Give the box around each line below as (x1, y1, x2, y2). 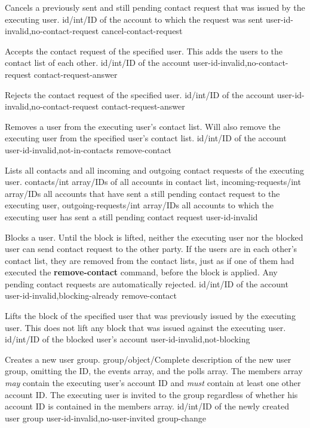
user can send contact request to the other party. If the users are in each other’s (5, 242, 297, 255)
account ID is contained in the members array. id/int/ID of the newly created (5, 400, 289, 412)
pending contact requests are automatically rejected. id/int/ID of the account (5, 277, 288, 290)
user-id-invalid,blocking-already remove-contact (5, 289, 177, 302)
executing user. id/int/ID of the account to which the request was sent (5, 13, 263, 25)
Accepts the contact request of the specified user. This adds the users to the (5, 44, 283, 57)
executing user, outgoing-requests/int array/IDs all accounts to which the (5, 199, 274, 211)
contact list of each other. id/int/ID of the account (5, 56, 191, 69)
